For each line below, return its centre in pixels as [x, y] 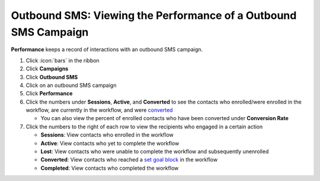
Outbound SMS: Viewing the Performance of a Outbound [154, 15]
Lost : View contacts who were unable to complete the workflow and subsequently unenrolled [155, 151]
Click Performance [49, 93]
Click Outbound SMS [52, 77]
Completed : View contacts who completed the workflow [110, 168]
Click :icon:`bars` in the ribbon [63, 60]
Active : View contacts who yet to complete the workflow [110, 143]
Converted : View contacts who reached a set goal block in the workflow [129, 160]
